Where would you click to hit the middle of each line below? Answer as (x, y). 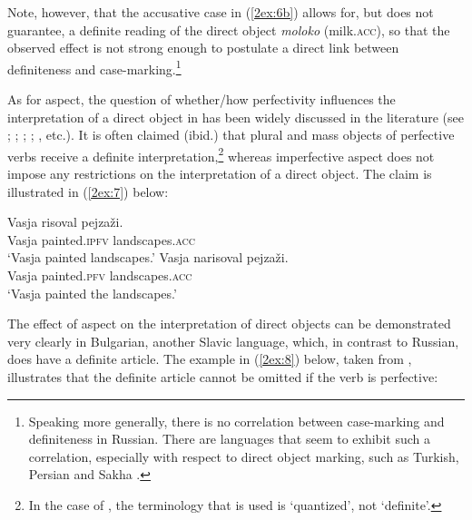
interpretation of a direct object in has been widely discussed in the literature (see (236, 117)
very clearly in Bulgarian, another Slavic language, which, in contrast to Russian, (233, 341)
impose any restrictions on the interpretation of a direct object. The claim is (220, 174)
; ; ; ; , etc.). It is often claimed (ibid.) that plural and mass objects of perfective (231, 135)
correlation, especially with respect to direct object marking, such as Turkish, (244, 456)
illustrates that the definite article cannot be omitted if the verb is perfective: (223, 377)
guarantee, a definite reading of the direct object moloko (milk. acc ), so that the (229, 29)
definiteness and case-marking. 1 (94, 67)
